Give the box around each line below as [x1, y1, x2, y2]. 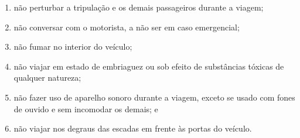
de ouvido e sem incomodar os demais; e [13, 102, 158, 115]
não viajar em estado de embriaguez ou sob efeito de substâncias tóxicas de [13, 60, 284, 72]
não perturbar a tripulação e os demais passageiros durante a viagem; [13, 1, 264, 13]
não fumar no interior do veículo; [13, 40, 132, 53]
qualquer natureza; [13, 71, 81, 84]
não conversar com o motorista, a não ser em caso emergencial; [13, 20, 240, 33]
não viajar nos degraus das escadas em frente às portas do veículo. [13, 122, 252, 134]
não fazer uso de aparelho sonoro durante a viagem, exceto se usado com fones [13, 91, 295, 103]
